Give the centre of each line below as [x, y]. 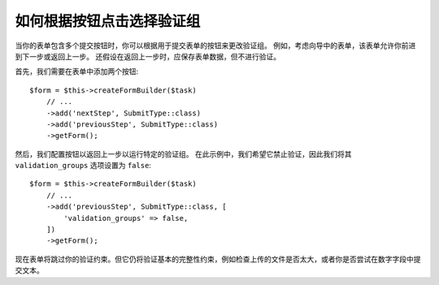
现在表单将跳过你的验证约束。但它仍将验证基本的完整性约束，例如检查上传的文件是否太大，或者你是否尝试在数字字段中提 [218, 259]
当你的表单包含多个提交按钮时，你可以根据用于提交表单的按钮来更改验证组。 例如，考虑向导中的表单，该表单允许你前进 [215, 45]
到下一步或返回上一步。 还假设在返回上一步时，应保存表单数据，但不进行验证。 [148, 56]
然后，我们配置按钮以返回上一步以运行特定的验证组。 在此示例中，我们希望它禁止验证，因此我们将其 [183, 153]
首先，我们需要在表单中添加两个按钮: [77, 71]
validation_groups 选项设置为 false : [83, 166]
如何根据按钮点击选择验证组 [108, 21]
